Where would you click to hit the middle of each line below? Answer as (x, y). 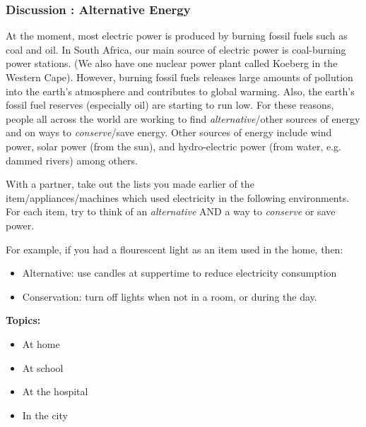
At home (41, 343)
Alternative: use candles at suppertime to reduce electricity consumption (179, 273)
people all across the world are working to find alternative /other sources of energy (183, 118)
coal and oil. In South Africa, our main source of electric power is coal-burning (176, 49)
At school (43, 367)
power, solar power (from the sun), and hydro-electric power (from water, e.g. (173, 146)
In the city (45, 415)
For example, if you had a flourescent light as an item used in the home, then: (175, 249)
